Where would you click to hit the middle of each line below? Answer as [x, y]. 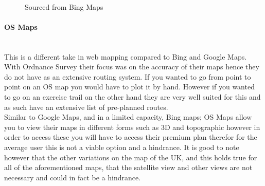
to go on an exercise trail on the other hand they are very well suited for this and [132, 97]
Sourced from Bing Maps [64, 6]
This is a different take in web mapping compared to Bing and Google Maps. [126, 56]
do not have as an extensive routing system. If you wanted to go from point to [128, 76]
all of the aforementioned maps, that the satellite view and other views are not [128, 167]
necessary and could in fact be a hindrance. [73, 177]
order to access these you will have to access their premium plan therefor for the [131, 137]
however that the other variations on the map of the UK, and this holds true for [131, 157]
